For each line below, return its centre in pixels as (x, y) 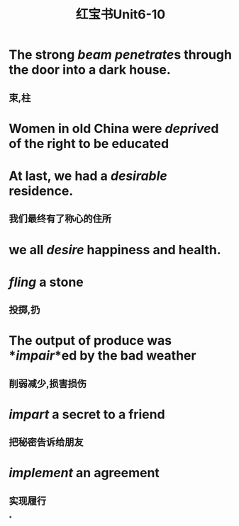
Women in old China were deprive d (114, 128)
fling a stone (46, 282)
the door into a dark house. (90, 70)
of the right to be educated (89, 143)
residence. (41, 191)
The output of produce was (90, 341)
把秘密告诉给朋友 (46, 442)
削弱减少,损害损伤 (48, 383)
